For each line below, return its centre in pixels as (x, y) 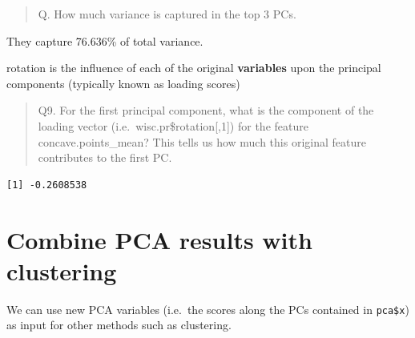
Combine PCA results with (159, 239)
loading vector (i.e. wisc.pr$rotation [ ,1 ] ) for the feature (173, 125)
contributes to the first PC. (105, 157)
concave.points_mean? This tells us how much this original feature (202, 141)
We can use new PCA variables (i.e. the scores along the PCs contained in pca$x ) (208, 309)
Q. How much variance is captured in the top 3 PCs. (167, 14)
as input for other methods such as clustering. (119, 325)
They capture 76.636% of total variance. (105, 40)
